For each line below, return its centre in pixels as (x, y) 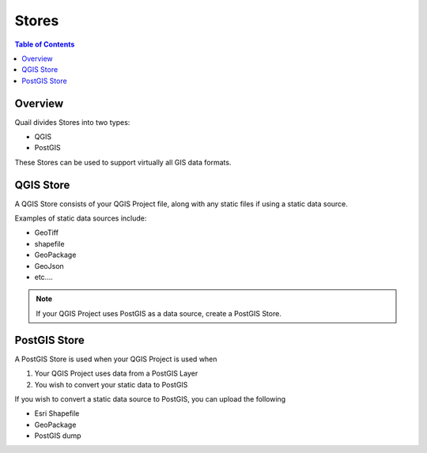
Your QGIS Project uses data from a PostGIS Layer (116, 374)
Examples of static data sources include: (81, 218)
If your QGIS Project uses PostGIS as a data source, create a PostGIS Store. (159, 313)
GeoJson (49, 266)
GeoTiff (47, 232)
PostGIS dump (58, 436)
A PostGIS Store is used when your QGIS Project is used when (116, 359)
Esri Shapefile (57, 413)
